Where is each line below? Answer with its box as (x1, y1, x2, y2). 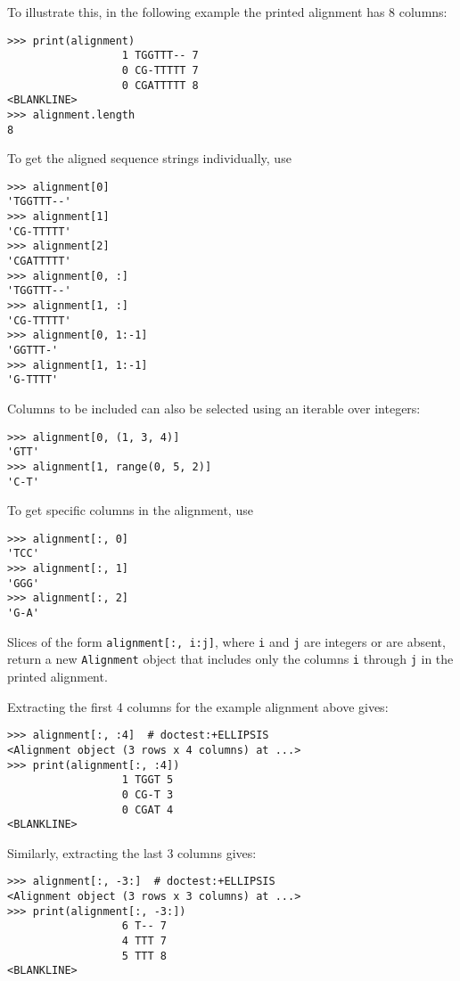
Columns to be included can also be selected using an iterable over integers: (7, 398, 421, 417)
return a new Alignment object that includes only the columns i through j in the (7, 650, 454, 668)
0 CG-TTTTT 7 (121, 63, 199, 77)
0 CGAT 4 (121, 803, 174, 816)
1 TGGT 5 (121, 773, 174, 787)
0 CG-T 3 (121, 788, 174, 801)
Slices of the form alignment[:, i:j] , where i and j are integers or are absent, (7, 632, 446, 650)
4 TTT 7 (121, 935, 167, 948)
